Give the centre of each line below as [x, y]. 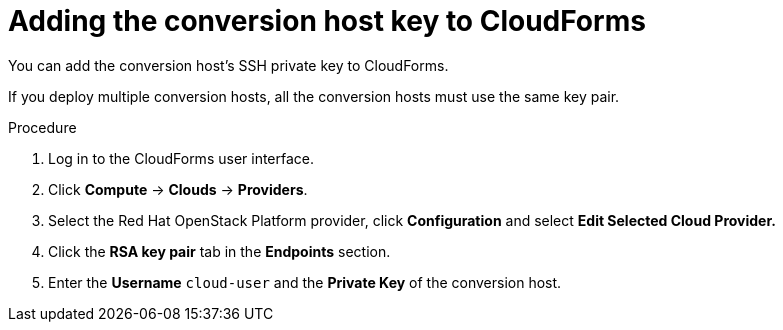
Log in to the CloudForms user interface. [181, 158]
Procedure [42, 127]
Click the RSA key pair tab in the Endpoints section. [219, 251]
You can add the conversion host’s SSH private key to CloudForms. [228, 65]
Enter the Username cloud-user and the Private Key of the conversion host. [305, 282]
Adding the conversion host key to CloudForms [327, 21]
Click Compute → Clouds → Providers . [178, 189]
